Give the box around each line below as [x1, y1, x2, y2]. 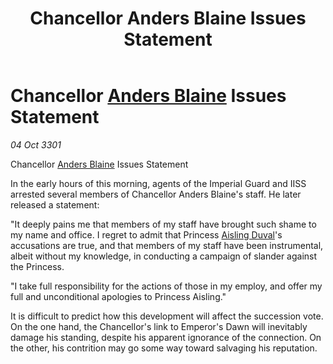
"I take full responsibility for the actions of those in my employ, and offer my [10, 280, 323, 292]
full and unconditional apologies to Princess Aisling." [10, 290, 227, 302]
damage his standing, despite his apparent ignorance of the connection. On [10, 331, 322, 343]
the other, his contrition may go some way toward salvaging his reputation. [10, 342, 318, 354]
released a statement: [10, 198, 100, 211]
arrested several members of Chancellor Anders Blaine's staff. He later [10, 188, 302, 200]
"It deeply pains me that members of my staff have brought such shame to [10, 218, 317, 230]
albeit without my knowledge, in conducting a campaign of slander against [10, 250, 318, 262]
